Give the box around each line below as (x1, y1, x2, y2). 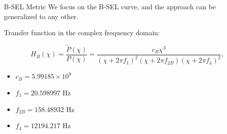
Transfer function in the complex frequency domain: (4, 27, 160, 38)
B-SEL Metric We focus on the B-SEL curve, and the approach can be (4, 1, 216, 11)
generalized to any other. (4, 11, 78, 21)
